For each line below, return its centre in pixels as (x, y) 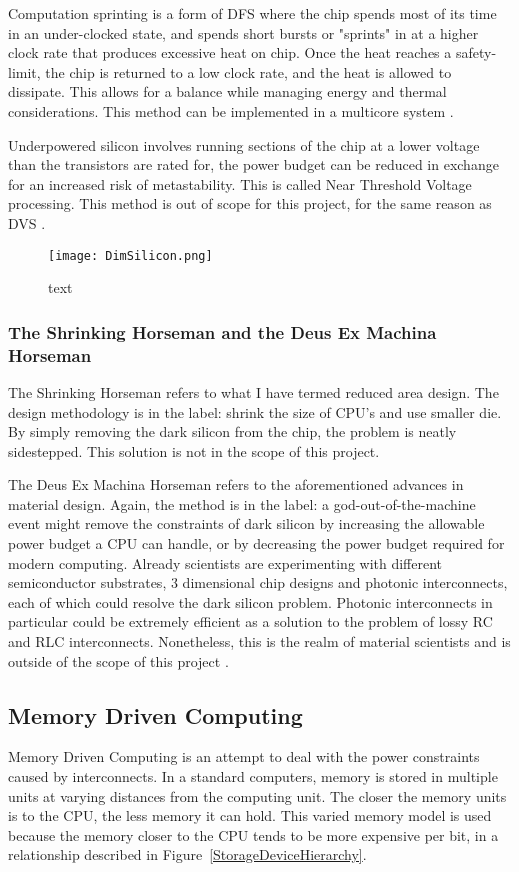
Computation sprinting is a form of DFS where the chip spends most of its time (252, 13)
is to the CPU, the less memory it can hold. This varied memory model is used (250, 815)
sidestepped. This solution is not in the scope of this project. (194, 450)
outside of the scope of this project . (118, 660)
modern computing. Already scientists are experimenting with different (225, 562)
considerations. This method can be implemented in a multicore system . (231, 110)
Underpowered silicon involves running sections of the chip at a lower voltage (244, 144)
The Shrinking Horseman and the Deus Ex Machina (222, 331)
